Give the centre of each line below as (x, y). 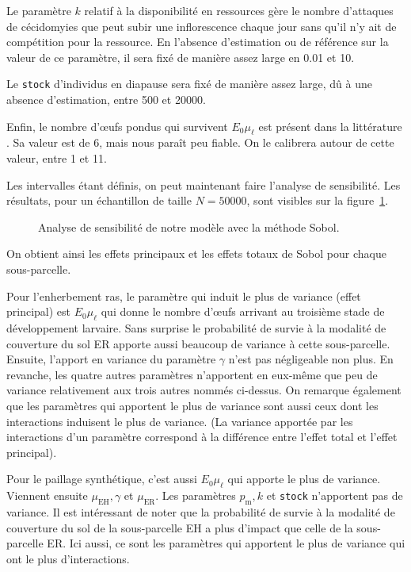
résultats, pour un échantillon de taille (99, 200)
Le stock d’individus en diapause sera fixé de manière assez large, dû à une (189, 84)
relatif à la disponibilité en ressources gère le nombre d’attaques (239, 10)
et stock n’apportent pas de (335, 495)
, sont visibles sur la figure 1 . (318, 200)
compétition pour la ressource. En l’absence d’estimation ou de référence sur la (198, 42)
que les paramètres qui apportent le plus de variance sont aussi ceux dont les (192, 405)
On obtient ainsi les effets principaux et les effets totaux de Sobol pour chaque (196, 253)
